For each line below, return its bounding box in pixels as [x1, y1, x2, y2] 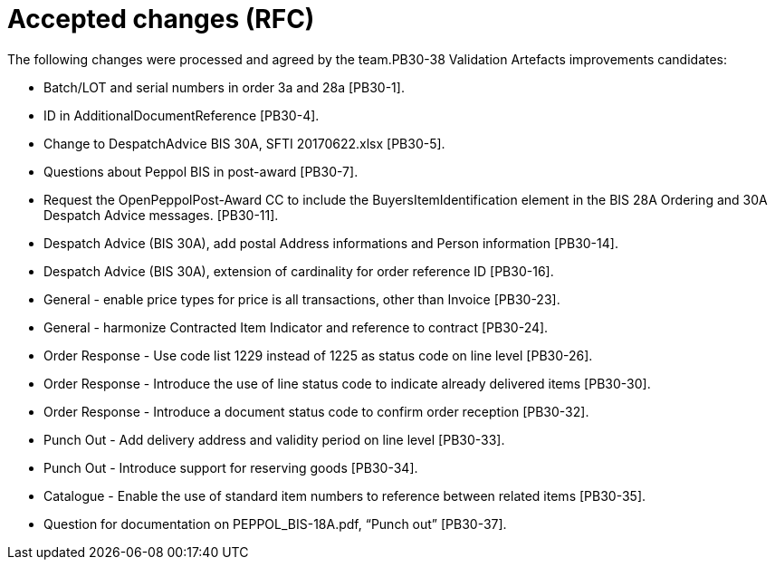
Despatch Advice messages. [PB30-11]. [43, 207, 279, 223]
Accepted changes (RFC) [7, 4, 315, 34]
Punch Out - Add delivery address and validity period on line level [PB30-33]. [43, 431, 505, 447]
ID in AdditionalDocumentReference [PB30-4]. [43, 107, 320, 123]
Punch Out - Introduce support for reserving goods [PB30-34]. [43, 459, 418, 476]
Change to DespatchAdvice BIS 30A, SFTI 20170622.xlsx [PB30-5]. [43, 135, 445, 151]
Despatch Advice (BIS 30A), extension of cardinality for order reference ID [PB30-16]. [43, 263, 554, 279]
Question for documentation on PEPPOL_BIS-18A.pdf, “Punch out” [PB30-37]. [43, 515, 507, 532]
